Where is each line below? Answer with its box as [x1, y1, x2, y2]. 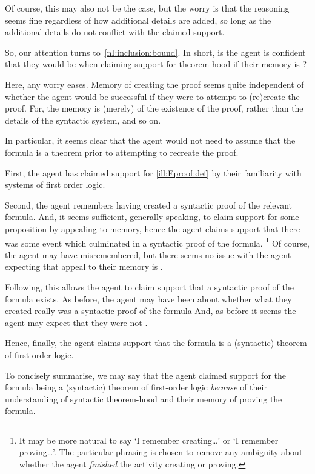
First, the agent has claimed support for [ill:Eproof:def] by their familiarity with [5, 166, 302, 179]
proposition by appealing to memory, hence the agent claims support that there [5, 222, 300, 235]
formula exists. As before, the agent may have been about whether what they [5, 292, 292, 305]
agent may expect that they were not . [5, 316, 148, 329]
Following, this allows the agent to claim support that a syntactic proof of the [5, 280, 294, 293]
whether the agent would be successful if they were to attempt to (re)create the [5, 90, 300, 102]
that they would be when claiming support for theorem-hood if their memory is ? [5, 58, 307, 70]
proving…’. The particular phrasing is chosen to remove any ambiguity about [19, 446, 303, 458]
